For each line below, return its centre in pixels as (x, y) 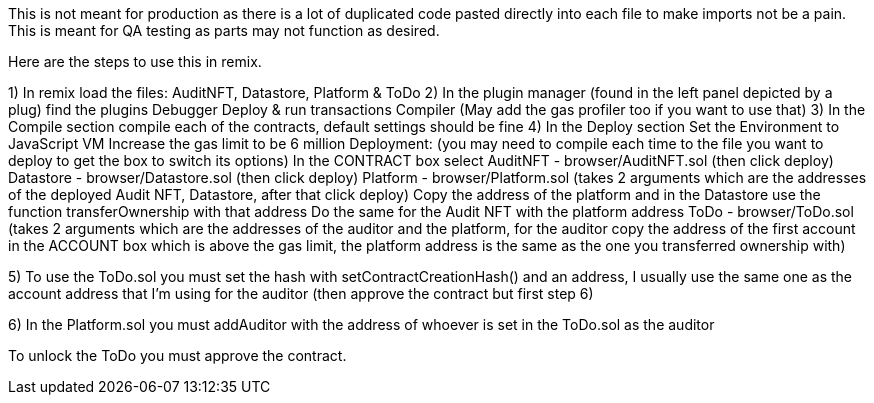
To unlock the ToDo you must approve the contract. (177, 355)
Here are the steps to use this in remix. (135, 61)
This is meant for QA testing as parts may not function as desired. (224, 30)
